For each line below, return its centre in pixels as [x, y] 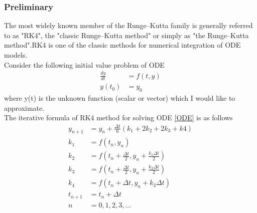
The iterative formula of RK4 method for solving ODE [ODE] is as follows [118, 118]
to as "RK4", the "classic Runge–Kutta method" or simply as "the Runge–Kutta [126, 35]
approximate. [24, 108]
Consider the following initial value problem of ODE [84, 64]
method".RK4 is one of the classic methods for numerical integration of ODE [122, 45]
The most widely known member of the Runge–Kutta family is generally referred [128, 25]
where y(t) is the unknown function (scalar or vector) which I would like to [120, 98]
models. [16, 55]
